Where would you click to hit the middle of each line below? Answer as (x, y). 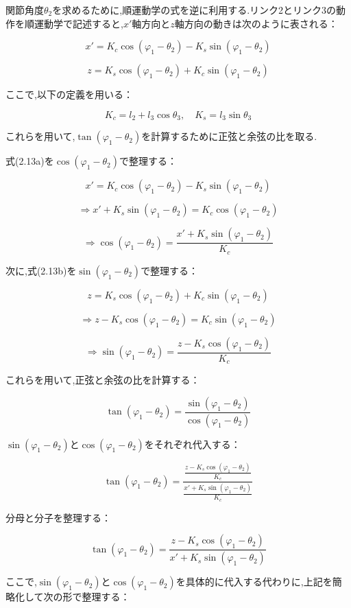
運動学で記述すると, (78, 23)
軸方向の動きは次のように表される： (256, 23)
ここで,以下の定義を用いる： (69, 94)
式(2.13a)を (30, 161)
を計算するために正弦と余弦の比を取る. (229, 136)
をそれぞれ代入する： (192, 444)
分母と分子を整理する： (58, 517)
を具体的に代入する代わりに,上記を (254, 582)
